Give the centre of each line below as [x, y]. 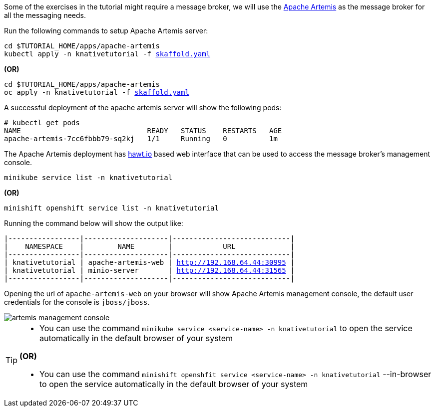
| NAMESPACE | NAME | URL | [149, 246]
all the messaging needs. [45, 15]
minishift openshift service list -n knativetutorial [111, 208]
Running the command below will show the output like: [94, 223]
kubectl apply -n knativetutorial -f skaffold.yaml [107, 54]
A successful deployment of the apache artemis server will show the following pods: [143, 107]
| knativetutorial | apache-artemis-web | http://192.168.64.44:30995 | [149, 262]
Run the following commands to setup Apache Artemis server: [106, 31]
